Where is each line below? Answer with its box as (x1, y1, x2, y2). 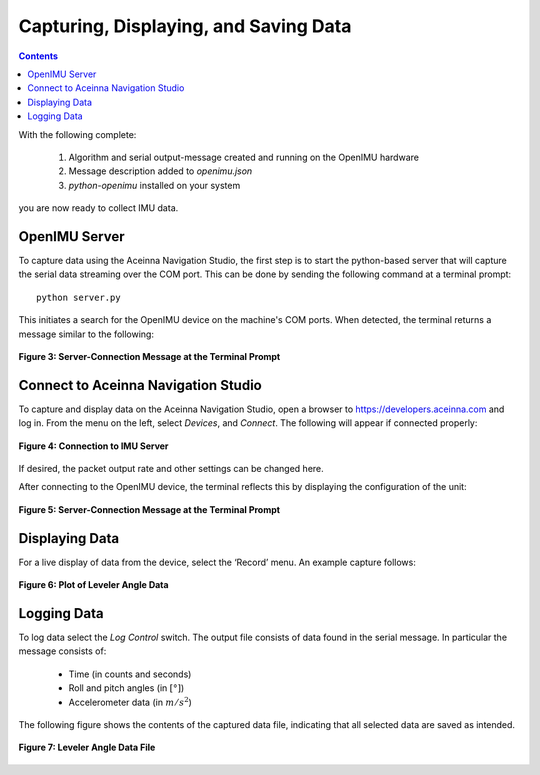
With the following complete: (18, 128, 137, 140)
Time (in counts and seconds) (68, 668, 192, 680)
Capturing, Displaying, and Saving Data (18, 15, 352, 37)
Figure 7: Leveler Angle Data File (18, 741, 156, 754)
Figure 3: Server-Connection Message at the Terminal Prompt (18, 350, 281, 362)
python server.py (36, 291, 121, 303)
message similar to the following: (18, 328, 155, 340)
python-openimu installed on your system (68, 179, 241, 191)
